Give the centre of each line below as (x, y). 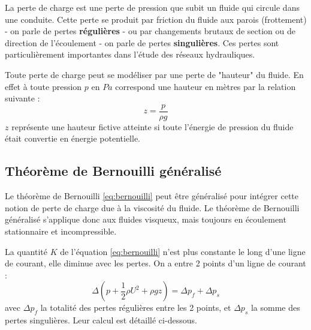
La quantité (26, 251)
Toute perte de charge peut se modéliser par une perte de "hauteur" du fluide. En (154, 74)
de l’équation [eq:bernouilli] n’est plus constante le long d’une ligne (183, 251)
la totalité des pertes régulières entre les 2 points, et (136, 307)
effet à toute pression (43, 86)
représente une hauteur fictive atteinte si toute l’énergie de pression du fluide (153, 126)
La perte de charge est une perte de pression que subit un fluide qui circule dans (152, 7)
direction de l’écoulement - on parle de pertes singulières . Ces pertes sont (142, 42)
